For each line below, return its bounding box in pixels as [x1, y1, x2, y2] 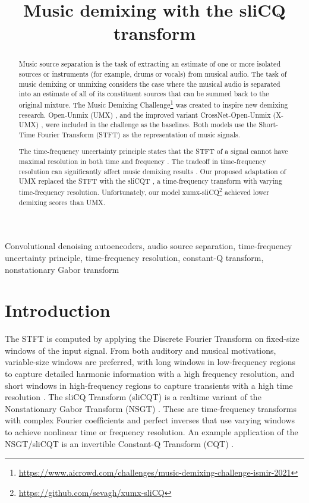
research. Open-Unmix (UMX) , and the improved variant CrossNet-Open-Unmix [18, 109, 271, 120]
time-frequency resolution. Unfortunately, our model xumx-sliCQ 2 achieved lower [18, 186, 269, 197]
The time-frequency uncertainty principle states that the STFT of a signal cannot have [18, 146, 288, 156]
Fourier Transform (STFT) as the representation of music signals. [37, 129, 240, 139]
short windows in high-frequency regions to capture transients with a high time [5, 379, 293, 391]
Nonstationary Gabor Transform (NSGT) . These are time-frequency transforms [5, 402, 297, 414]
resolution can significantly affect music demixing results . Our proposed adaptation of [18, 166, 286, 176]
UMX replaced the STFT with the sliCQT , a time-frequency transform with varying [18, 176, 282, 186]
